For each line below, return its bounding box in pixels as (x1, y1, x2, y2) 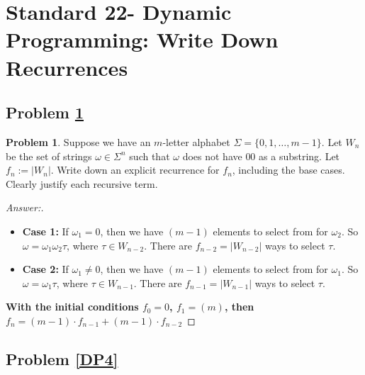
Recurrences (6, 52, 128, 82)
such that (129, 148, 170, 163)
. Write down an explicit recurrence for (50, 162, 220, 177)
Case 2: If (22, 262, 69, 276)
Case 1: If (22, 223, 69, 238)
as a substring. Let (259, 148, 340, 163)
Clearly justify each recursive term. (6, 176, 158, 191)
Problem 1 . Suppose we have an (6, 134, 151, 149)
